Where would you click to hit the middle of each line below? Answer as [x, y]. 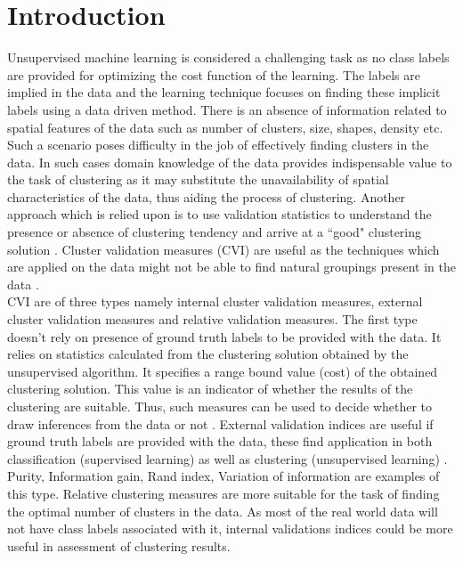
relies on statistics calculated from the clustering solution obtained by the [208, 354]
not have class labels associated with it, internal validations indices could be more [230, 528]
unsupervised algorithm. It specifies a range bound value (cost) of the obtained [223, 371]
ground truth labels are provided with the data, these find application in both [220, 441]
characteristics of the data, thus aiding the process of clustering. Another [207, 196]
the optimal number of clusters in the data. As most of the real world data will [223, 511]
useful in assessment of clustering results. [119, 545]
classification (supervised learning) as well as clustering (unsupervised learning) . [227, 458]
